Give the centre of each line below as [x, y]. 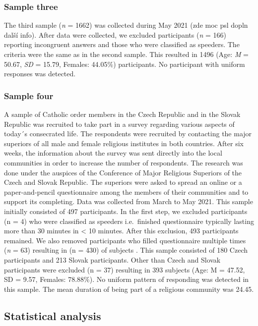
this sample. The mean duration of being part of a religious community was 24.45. [129, 289]
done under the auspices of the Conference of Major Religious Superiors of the [123, 172]
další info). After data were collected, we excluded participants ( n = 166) [115, 34]
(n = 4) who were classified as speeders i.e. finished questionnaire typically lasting [129, 221]
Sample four [29, 95]
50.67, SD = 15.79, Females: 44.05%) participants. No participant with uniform [125, 64]
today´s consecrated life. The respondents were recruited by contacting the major [128, 134]
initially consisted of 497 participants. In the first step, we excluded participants [126, 211]
